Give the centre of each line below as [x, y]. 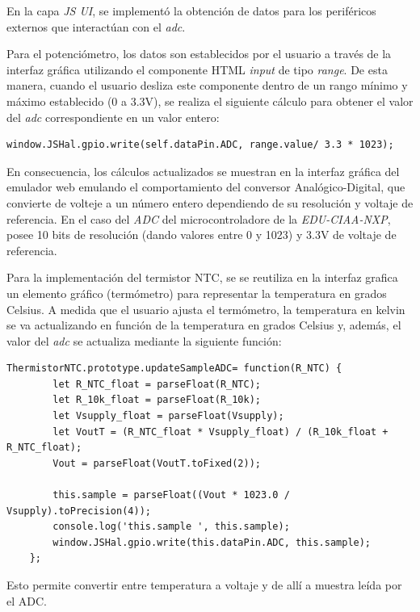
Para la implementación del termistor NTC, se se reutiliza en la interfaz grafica [202, 277]
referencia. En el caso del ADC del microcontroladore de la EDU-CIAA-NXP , [199, 218]
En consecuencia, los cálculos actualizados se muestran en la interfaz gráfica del [203, 171]
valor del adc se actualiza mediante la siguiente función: [144, 340]
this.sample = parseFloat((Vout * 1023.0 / [171, 495]
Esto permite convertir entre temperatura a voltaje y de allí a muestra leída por [204, 585]
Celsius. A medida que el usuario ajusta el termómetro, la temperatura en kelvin [206, 309]
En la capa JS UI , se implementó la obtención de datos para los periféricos [191, 10]
